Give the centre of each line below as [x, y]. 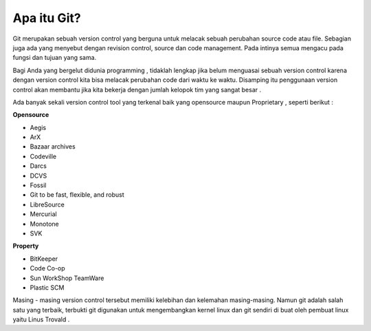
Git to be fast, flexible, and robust [77, 195]
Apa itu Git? [47, 18]
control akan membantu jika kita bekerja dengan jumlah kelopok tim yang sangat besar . [137, 89]
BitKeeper [44, 259]
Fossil [38, 185]
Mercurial [44, 214]
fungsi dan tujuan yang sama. [55, 58]
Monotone [44, 224]
